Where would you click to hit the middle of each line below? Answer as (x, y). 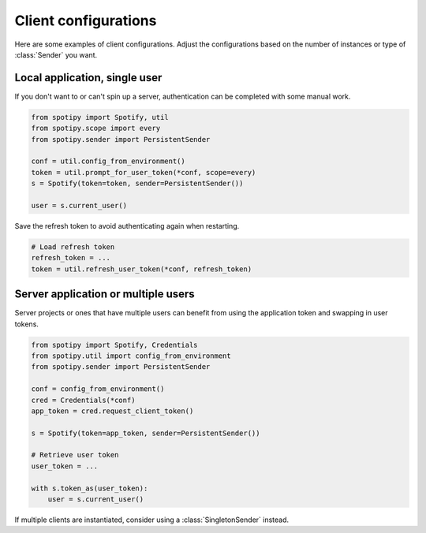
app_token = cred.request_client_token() (112, 411)
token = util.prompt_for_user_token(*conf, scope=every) (144, 172)
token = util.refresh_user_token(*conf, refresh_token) (142, 269)
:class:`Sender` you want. (56, 54)
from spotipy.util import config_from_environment (131, 356)
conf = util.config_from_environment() (108, 161)
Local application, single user (88, 78)
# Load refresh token (73, 247)
